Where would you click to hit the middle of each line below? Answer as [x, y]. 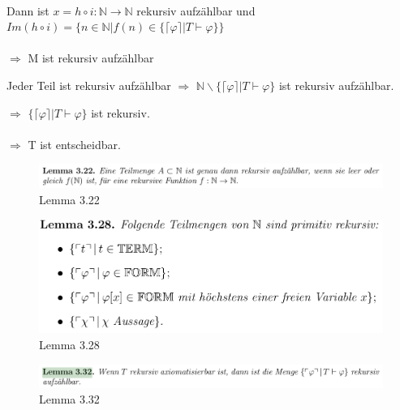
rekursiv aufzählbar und [196, 10]
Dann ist [28, 10]
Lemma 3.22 [69, 199]
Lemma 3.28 [69, 344]
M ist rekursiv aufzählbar [91, 58]
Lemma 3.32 [69, 399]
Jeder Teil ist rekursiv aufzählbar [89, 85]
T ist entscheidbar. [74, 144]
